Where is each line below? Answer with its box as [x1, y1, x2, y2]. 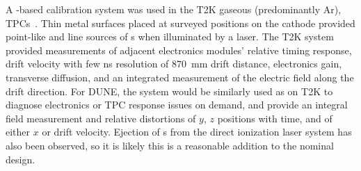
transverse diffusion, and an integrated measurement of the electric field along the [6, 70, 354, 84]
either [6, 124, 31, 139]
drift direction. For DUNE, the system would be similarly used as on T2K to [6, 83, 333, 98]
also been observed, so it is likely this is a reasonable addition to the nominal [6, 138, 334, 152]
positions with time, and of [217, 111, 332, 125]
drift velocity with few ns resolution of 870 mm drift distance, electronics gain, [6, 56, 342, 71]
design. [6, 152, 35, 166]
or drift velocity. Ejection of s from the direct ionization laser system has [42, 124, 352, 139]
